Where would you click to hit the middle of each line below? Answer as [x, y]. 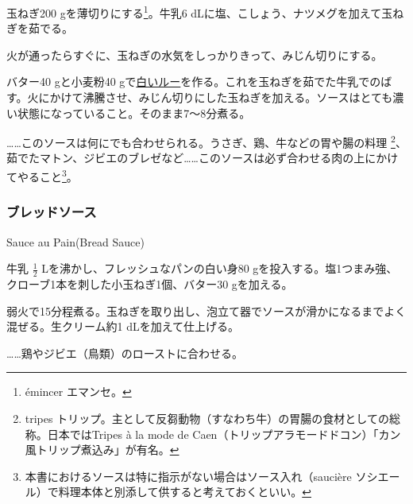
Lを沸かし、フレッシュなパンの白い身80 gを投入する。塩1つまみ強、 [220, 268]
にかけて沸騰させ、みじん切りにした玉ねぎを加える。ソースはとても [216, 97]
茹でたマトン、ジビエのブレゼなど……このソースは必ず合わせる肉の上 [186, 158]
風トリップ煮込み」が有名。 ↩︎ [102, 450]
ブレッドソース [52, 212]
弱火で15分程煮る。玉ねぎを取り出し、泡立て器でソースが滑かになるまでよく [206, 310]
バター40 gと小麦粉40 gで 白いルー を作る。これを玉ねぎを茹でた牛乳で [188, 81]
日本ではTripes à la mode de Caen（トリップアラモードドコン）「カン [224, 434]
